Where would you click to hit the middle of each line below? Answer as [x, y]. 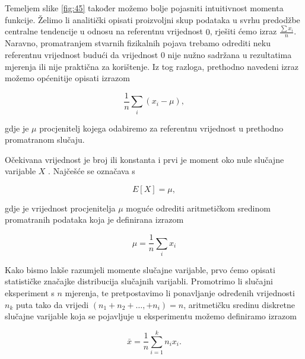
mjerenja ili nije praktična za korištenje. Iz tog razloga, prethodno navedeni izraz [152, 66]
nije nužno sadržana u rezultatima [230, 54]
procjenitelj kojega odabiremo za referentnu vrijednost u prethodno [161, 128]
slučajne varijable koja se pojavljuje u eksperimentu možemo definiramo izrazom [151, 316]
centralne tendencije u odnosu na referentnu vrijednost [104, 31]
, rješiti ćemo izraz [243, 31]
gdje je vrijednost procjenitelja [60, 208]
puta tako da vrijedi [52, 304]
